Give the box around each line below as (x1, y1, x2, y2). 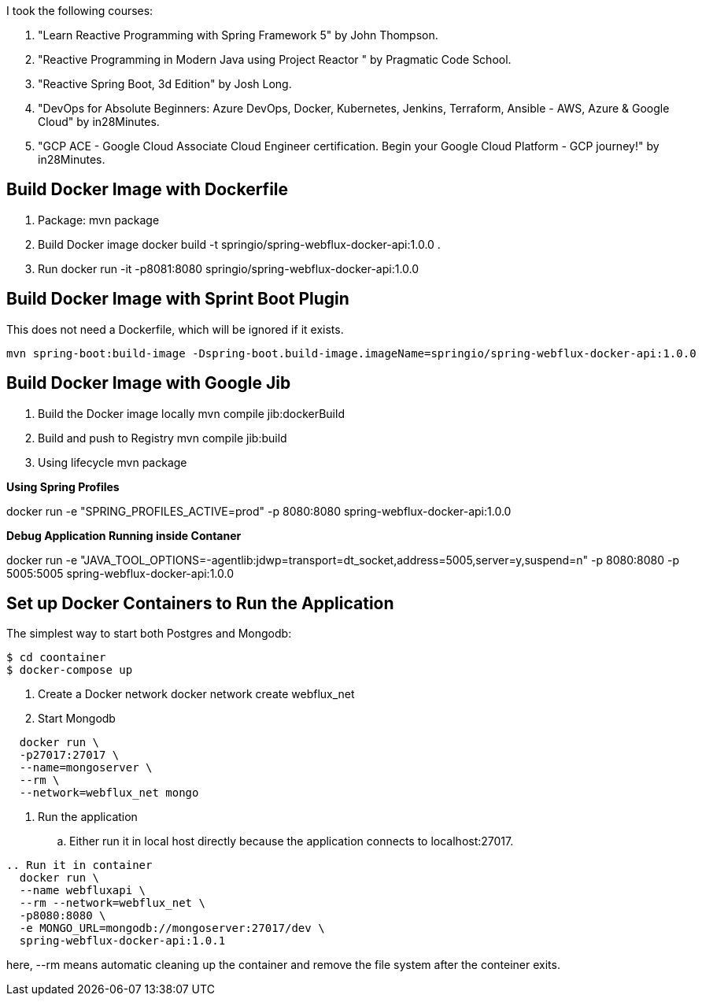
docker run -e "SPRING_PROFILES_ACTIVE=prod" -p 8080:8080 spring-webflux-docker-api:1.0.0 (6, 504, 512, 518)
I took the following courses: (6, 4, 153, 17)
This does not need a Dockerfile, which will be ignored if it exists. (6, 322, 344, 336)
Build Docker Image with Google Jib (6, 373, 291, 394)
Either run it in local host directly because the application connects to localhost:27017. (69, 834, 514, 849)
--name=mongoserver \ (19, 761, 153, 775)
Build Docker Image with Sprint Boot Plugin (6, 289, 349, 309)
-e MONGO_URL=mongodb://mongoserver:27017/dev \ (19, 922, 325, 935)
